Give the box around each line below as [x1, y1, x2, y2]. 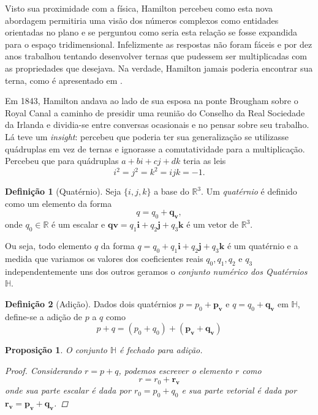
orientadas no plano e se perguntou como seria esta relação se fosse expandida [5, 26, 298, 39]
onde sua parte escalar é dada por [5, 384, 131, 397]
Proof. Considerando [5, 364, 82, 376]
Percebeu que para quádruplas [5, 154, 119, 167]
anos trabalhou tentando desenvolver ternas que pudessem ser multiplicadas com [5, 50, 308, 62]
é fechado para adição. [119, 343, 203, 356]
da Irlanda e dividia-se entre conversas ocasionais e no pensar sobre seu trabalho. [5, 118, 309, 131]
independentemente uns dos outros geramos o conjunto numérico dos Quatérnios [5, 264, 308, 277]
